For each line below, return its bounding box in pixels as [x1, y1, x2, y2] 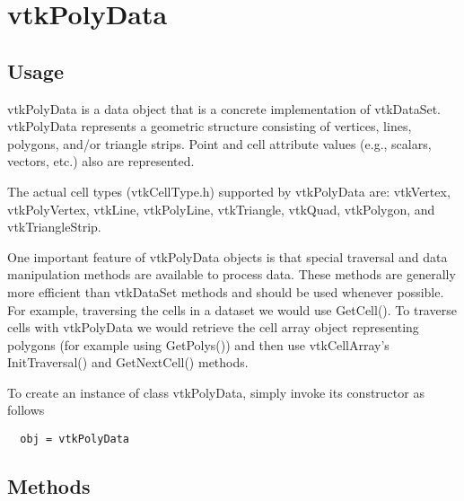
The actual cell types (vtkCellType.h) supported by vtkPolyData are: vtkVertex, [7, 181, 451, 200]
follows [7, 400, 45, 419]
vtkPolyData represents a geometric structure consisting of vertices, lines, [7, 117, 412, 136]
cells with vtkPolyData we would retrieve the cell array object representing [7, 318, 419, 337]
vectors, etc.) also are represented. [7, 152, 195, 171]
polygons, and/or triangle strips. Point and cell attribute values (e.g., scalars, [7, 134, 432, 153]
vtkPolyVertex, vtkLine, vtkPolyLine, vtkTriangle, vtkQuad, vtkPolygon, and [7, 199, 435, 218]
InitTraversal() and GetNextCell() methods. [7, 353, 249, 372]
